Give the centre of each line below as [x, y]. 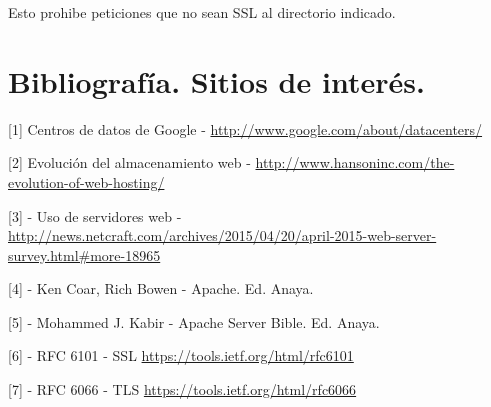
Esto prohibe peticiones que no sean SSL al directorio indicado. [202, 12]
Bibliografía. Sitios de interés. [216, 80]
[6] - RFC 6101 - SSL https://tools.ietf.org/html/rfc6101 [181, 355]
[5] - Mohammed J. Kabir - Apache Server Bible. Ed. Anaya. [194, 321]
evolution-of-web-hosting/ [86, 181]
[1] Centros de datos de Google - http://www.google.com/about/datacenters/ [245, 128]
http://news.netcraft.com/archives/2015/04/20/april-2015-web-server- [222, 235]
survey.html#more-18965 [84, 254]
